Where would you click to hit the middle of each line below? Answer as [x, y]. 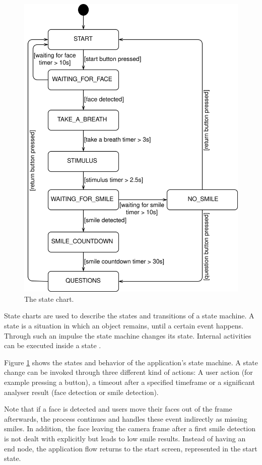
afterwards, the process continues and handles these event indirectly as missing [126, 418]
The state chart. [49, 298]
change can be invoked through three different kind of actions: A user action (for [128, 372]
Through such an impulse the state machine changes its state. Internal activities [128, 335]
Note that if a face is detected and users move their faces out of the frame [118, 409]
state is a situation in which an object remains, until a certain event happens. [124, 326]
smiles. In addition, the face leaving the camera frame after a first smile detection [130, 428]
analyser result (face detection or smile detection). [81, 392]
